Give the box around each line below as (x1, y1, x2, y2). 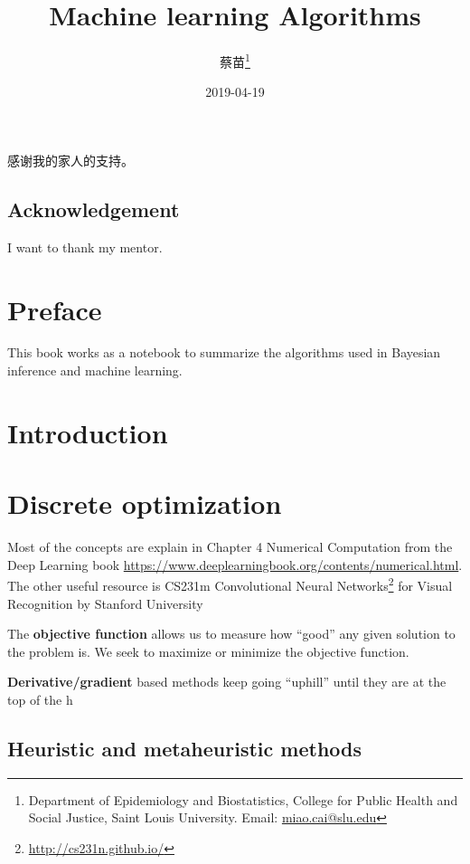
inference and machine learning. (7, 361, 183, 380)
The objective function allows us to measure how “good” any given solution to (7, 624, 456, 643)
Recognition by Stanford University (7, 593, 203, 612)
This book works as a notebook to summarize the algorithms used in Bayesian (7, 343, 441, 362)
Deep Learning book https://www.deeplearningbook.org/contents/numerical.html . (7, 555, 463, 574)
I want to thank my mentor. (7, 237, 163, 256)
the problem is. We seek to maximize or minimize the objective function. (7, 641, 409, 660)
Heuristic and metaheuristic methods (7, 734, 362, 762)
